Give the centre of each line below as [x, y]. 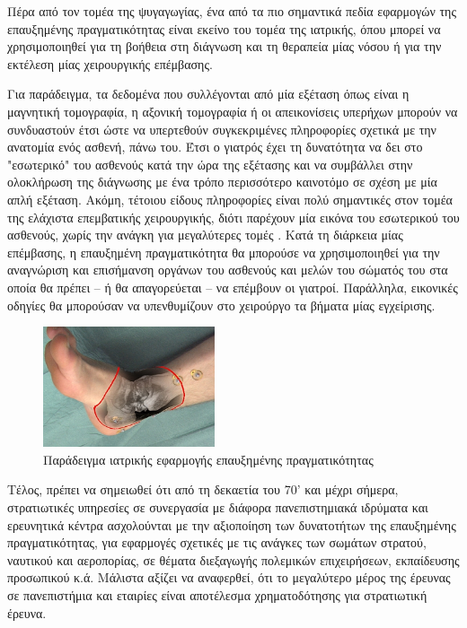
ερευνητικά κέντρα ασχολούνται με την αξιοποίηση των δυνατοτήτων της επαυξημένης [232, 524]
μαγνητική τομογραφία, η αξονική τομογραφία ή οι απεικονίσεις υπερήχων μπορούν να [233, 111]
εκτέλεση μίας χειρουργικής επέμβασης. [110, 63]
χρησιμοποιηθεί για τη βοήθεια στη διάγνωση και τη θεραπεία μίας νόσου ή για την [225, 46]
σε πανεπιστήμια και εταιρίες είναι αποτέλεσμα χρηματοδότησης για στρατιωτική [217, 595]
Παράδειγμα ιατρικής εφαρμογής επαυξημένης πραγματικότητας [208, 459]
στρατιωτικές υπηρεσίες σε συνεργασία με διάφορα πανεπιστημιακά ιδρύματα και [218, 507]
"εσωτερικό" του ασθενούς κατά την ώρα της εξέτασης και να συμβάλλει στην [210, 164]
